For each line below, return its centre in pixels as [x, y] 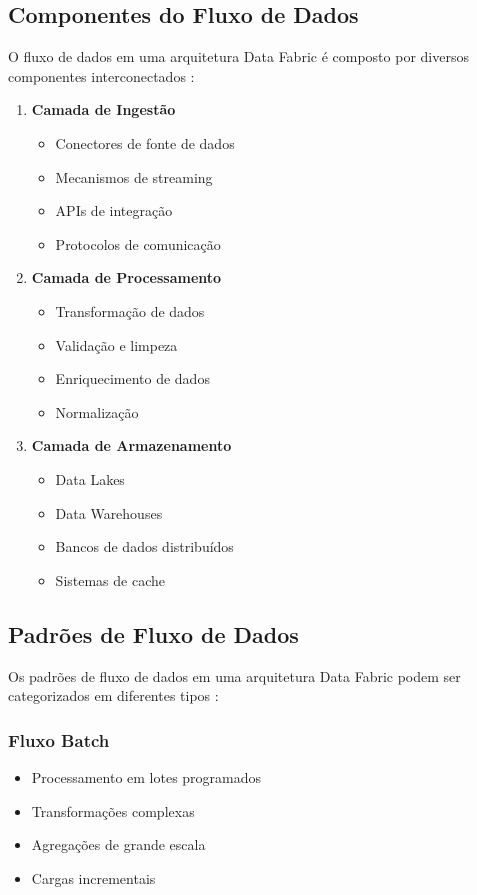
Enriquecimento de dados [132, 378]
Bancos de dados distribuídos [144, 546]
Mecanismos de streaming [134, 176]
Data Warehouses [109, 512]
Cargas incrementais [93, 877]
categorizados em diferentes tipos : [113, 695]
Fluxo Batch [59, 739]
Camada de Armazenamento [131, 445]
